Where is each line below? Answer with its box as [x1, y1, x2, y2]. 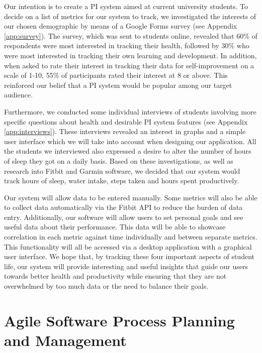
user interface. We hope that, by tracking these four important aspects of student [4, 251, 254, 262]
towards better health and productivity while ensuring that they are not [4, 271, 227, 281]
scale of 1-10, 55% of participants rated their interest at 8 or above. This [4, 70, 228, 80]
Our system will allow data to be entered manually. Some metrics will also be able [4, 192, 257, 202]
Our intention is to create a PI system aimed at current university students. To [4, 1, 248, 11]
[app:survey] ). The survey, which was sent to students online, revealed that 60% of [4, 30, 257, 41]
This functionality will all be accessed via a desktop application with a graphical [4, 241, 252, 252]
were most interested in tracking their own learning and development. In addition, [4, 50, 257, 60]
